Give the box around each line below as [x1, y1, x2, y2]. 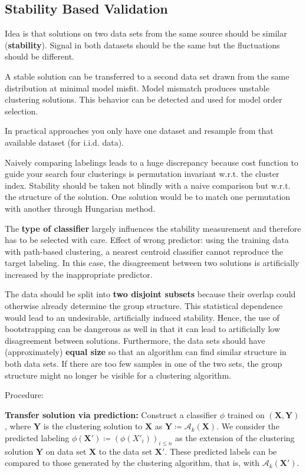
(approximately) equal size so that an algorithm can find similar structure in [5, 346, 287, 358]
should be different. [5, 50, 74, 63]
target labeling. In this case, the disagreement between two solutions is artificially [5, 257, 300, 269]
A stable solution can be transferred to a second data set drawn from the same [5, 70, 289, 82]
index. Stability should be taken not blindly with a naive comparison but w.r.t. [5, 179, 291, 191]
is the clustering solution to [43, 420, 143, 432]
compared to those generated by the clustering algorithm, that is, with [5, 456, 260, 469]
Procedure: [5, 389, 44, 401]
